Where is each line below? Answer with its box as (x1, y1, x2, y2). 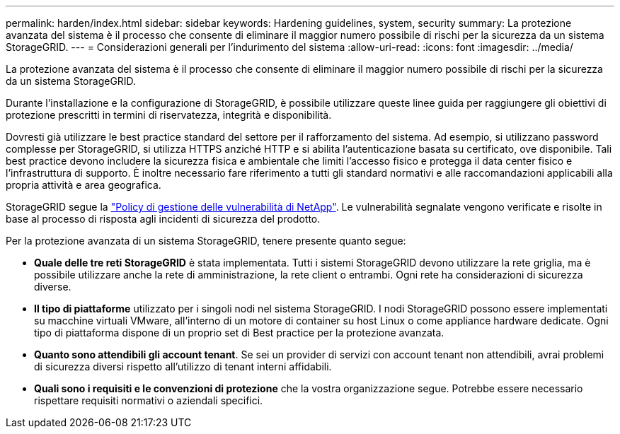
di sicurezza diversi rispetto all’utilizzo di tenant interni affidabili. (34, 360, 332, 373)
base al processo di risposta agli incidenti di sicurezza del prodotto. (6, 213, 321, 225)
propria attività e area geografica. (6, 179, 161, 191)
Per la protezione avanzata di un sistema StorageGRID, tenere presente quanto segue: (6, 235, 406, 247)
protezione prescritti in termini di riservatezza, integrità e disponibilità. (6, 109, 332, 121)
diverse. (34, 281, 71, 293)
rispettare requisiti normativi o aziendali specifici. (34, 394, 263, 406)
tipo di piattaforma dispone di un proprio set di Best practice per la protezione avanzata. (34, 327, 444, 339)
